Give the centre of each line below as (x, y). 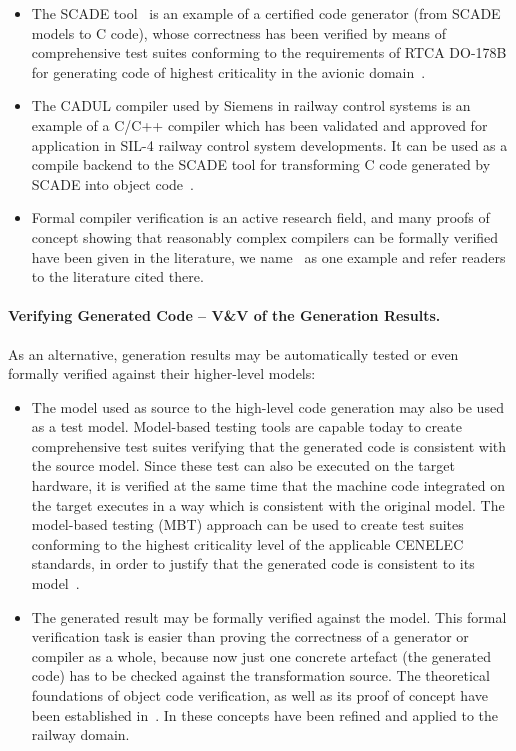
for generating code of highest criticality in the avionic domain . (228, 71)
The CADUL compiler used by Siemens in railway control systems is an (251, 105)
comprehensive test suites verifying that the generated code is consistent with (269, 445)
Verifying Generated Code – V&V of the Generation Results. (224, 315)
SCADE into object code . (112, 183)
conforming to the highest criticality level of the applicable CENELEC (247, 543)
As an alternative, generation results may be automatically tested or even (233, 353)
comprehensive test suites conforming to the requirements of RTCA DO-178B (269, 52)
